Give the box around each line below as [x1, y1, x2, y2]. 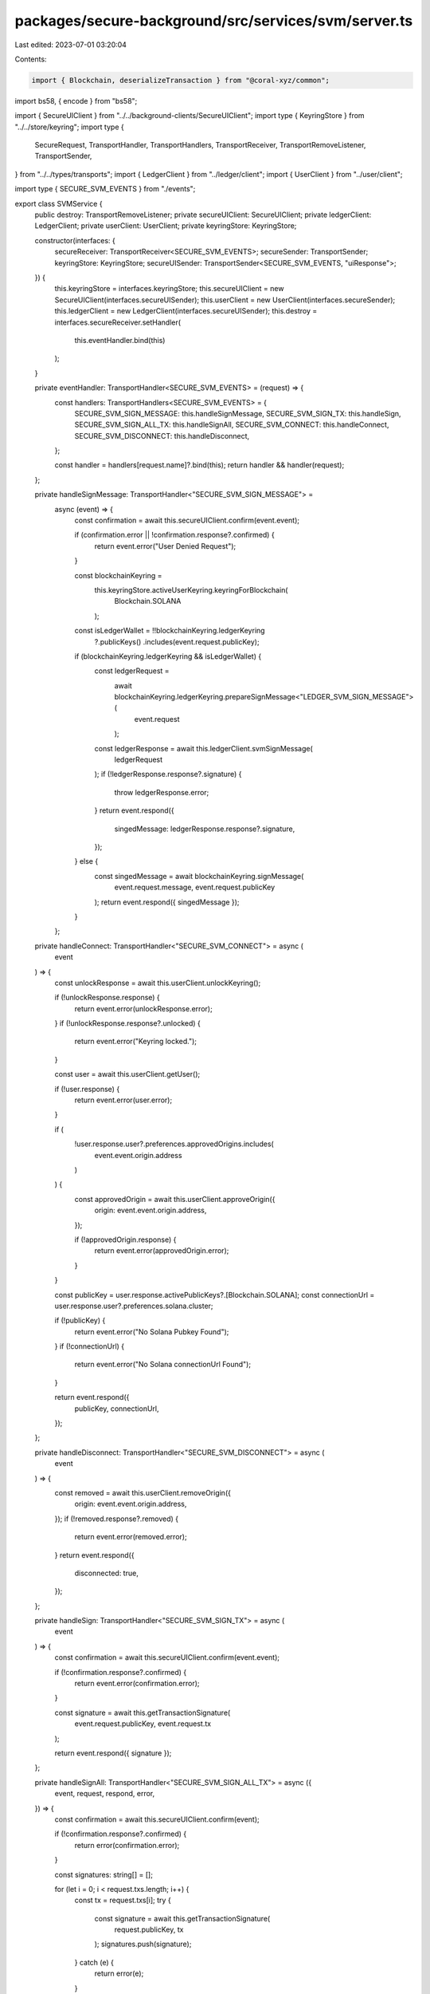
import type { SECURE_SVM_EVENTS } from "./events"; [14, 184, 196, 194]
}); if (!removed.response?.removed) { [54, 1514, 179, 1523]
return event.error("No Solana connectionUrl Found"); [74, 1360, 251, 1369]
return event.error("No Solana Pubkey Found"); [74, 1326, 229, 1336]
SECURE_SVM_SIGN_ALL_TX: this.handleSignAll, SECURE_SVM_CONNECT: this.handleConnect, [74, 420, 389, 430]
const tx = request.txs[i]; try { [74, 1895, 171, 1905]
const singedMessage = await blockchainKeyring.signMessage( [94, 871, 304, 881]
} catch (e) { [74, 1957, 115, 1967]
